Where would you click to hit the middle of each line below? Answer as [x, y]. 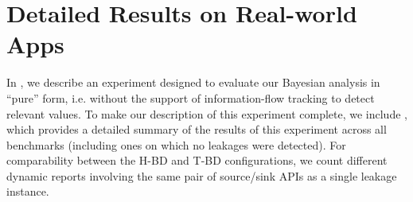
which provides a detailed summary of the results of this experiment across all [197, 129]
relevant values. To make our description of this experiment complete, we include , [207, 113]
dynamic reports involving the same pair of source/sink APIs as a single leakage [202, 175]
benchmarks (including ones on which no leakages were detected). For [176, 144]
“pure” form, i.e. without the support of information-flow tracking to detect [191, 97]
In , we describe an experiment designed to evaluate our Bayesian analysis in [193, 82]
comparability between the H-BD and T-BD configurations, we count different [197, 160]
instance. [28, 191]
